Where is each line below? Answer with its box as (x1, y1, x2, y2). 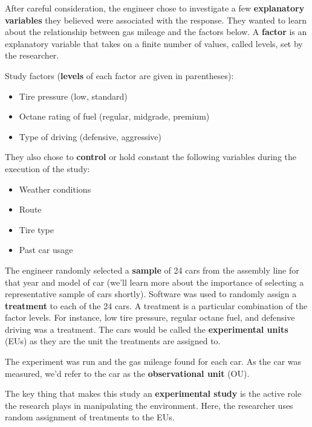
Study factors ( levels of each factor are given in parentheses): (5, 69, 234, 82)
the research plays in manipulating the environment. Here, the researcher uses (5, 399, 293, 411)
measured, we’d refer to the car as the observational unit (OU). (5, 367, 250, 379)
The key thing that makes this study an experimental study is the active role (5, 387, 302, 400)
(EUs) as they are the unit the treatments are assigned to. (5, 335, 221, 347)
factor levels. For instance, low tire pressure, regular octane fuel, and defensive (5, 311, 295, 324)
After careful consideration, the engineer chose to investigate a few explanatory (5, 2, 305, 14)
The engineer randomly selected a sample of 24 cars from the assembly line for (5, 263, 299, 276)
